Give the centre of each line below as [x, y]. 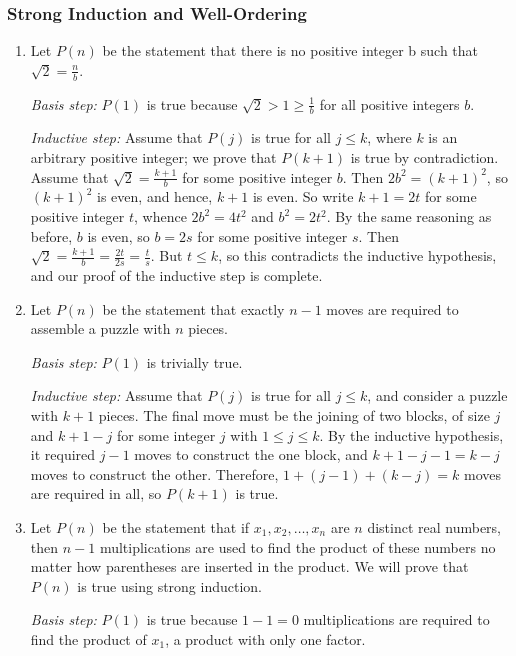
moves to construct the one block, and [251, 454]
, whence [160, 216]
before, [51, 235]
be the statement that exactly [193, 308]
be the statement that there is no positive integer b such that [290, 50]
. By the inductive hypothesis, [411, 434]
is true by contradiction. [424, 157]
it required [63, 454]
